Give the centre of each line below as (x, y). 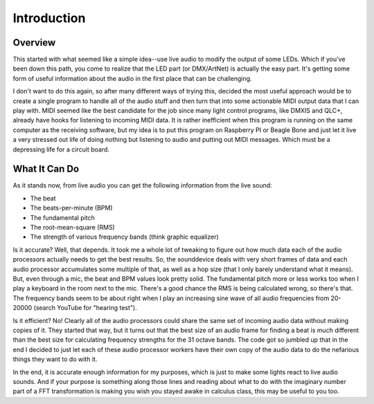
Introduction (49, 18)
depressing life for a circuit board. (61, 149)
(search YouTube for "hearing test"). (86, 308)
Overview (34, 43)
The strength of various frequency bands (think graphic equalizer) (125, 237)
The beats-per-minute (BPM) (72, 208)
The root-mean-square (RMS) (73, 228)
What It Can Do (46, 169)
